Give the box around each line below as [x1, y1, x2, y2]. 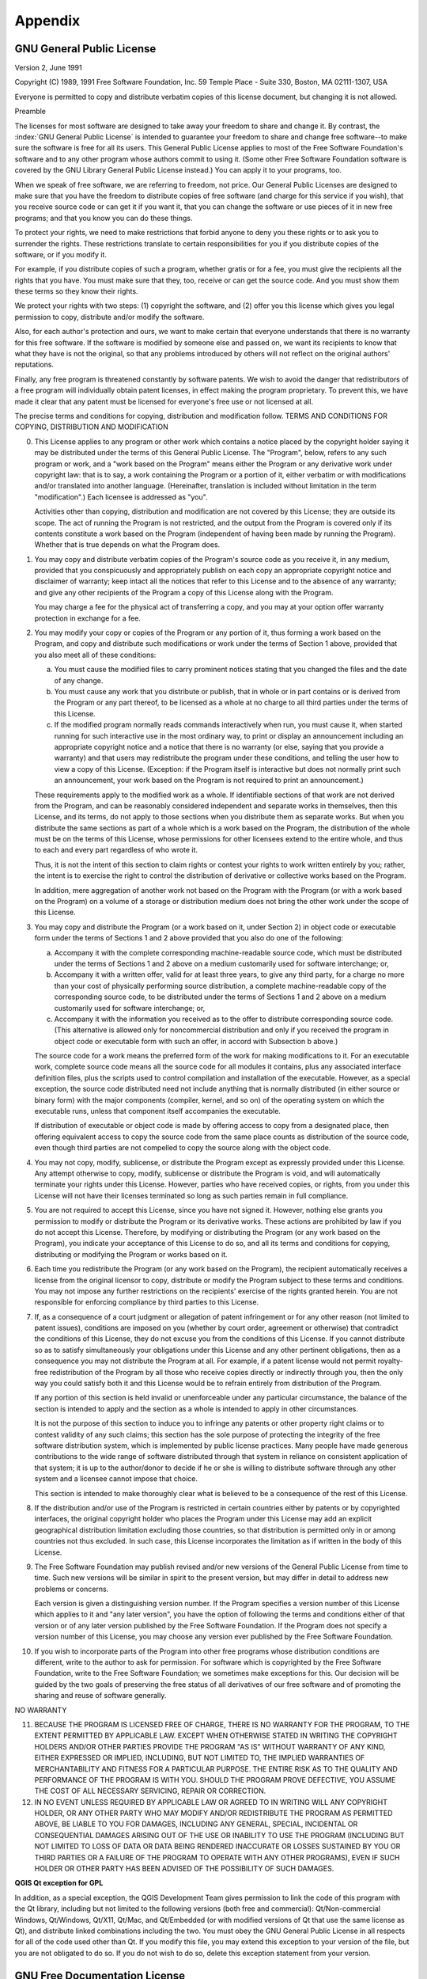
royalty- [377, 1356, 403, 1366]
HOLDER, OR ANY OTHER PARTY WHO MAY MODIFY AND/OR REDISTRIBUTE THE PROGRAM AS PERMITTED [34, 1809, 393, 1818]
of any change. [54, 675, 104, 685]
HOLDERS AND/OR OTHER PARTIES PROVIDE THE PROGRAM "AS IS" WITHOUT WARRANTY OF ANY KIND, [34, 1742, 386, 1751]
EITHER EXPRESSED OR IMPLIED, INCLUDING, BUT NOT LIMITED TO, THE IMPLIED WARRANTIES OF [34, 1753, 365, 1763]
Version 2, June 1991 [14, 63, 82, 73]
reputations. [14, 360, 55, 370]
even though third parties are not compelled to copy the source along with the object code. [34, 1143, 331, 1153]
